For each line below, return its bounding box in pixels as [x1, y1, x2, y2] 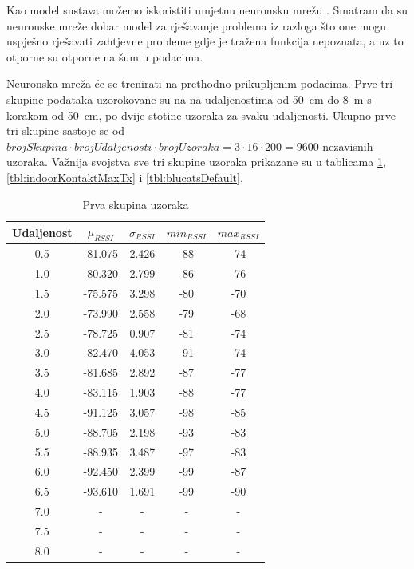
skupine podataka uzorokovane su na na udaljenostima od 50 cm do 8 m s [6, 90, 372, 107]
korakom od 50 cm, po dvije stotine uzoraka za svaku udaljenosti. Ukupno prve [6, 106, 396, 123]
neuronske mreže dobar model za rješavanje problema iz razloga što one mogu [6, 17, 387, 34]
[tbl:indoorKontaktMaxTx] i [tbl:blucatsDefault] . [6, 168, 243, 185]
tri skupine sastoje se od [6, 122, 125, 139]
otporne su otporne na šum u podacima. [6, 48, 203, 65]
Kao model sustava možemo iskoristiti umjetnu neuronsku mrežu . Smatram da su [6, 2, 408, 18]
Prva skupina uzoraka [82, 196, 189, 212]
